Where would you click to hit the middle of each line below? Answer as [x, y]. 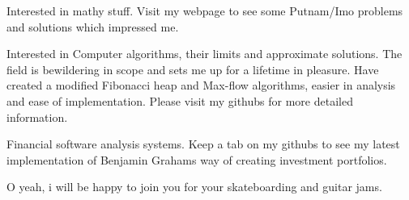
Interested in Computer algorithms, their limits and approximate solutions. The [204, 54]
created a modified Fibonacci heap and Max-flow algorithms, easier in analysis [201, 85]
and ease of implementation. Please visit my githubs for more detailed [180, 100]
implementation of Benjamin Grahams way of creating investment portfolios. [197, 159]
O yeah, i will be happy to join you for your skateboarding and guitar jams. [194, 187]
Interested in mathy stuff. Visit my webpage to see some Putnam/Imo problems [205, 10]
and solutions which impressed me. [93, 26]
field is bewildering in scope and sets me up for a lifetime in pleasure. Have [193, 69]
